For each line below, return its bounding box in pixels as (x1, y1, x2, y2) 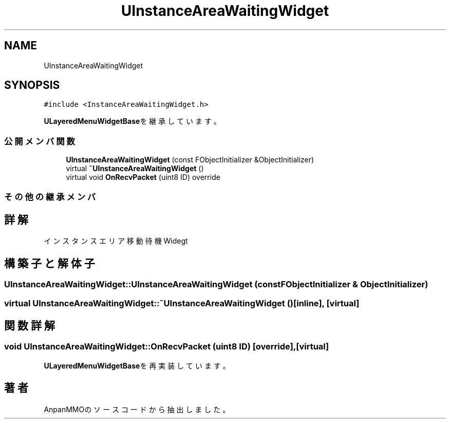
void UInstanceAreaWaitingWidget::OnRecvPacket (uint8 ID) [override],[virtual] (4, 341, 329, 352)
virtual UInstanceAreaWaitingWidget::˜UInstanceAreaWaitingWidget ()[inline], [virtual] (4, 298, 360, 308)
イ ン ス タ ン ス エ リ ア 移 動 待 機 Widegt (44, 236, 188, 246)
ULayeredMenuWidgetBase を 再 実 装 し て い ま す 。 (44, 361, 230, 370)
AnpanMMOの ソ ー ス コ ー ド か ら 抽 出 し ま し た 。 (44, 404, 230, 414)
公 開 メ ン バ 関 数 (4, 136, 75, 146)
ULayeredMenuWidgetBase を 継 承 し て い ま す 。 (44, 117, 221, 126)
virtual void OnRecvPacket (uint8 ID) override (66, 173, 220, 182)
